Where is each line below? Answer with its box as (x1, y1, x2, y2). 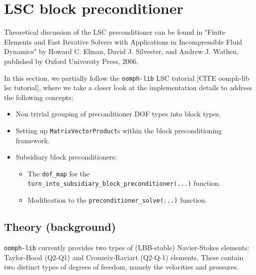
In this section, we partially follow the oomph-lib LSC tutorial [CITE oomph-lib (4, 72, 250, 83)
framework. (15, 135, 50, 145)
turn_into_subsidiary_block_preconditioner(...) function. (27, 178, 221, 188)
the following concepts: (4, 92, 74, 102)
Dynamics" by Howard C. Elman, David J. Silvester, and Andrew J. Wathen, (4, 46, 239, 56)
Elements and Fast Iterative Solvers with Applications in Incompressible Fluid (4, 36, 243, 47)
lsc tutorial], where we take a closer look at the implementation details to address (4, 82, 253, 93)
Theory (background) (4, 219, 116, 234)
